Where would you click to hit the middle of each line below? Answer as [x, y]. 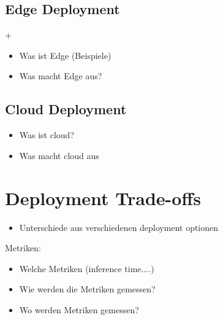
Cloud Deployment [66, 109]
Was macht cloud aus [59, 155]
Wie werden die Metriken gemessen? [87, 289]
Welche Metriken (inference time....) [87, 268]
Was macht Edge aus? [61, 76]
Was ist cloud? [47, 135]
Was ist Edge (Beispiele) [65, 55]
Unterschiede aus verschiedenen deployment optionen [119, 227]
